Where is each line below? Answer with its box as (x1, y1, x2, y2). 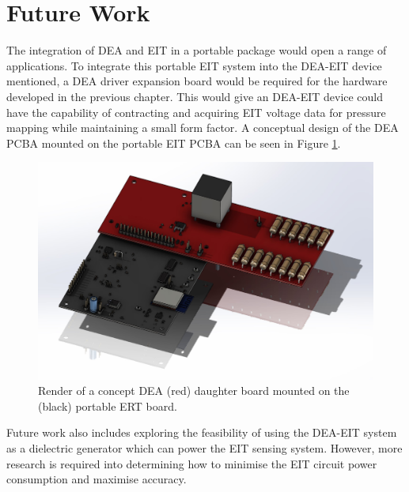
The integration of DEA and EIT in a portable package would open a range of (6, 42, 387, 58)
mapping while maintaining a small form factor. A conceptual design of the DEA (6, 119, 399, 136)
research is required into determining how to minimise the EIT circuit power (6, 455, 377, 471)
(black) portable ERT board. (38, 397, 177, 414)
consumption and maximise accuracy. (6, 471, 187, 487)
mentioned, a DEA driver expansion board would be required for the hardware (6, 73, 388, 89)
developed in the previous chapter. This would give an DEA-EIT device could (6, 88, 384, 104)
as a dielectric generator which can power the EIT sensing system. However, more (6, 440, 403, 456)
